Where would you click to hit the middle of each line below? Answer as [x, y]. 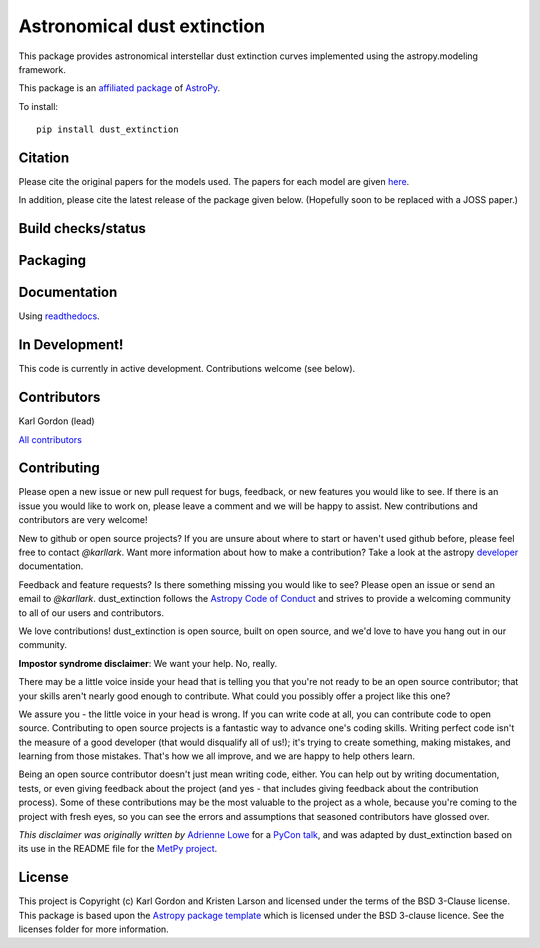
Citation [44, 157]
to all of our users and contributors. [91, 612]
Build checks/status [82, 228]
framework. [42, 69]
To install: [38, 106]
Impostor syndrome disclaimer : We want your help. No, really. [148, 663]
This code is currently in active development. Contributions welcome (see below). [187, 369]
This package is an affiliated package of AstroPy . [119, 88]
